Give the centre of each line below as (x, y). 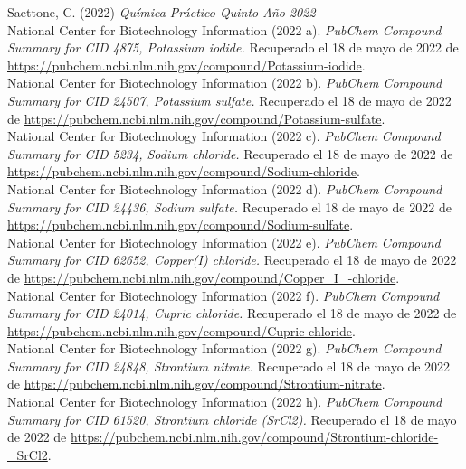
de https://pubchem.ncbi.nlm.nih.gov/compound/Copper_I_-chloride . (204, 277)
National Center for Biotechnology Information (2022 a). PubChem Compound (224, 29)
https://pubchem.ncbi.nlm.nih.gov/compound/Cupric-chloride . (181, 330)
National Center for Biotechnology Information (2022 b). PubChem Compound (225, 83)
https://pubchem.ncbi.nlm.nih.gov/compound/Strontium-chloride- (255, 437)
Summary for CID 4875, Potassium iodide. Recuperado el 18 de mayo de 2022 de (233, 47)
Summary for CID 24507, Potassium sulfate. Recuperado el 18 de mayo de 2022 (229, 100)
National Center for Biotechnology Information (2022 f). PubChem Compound (223, 295)
